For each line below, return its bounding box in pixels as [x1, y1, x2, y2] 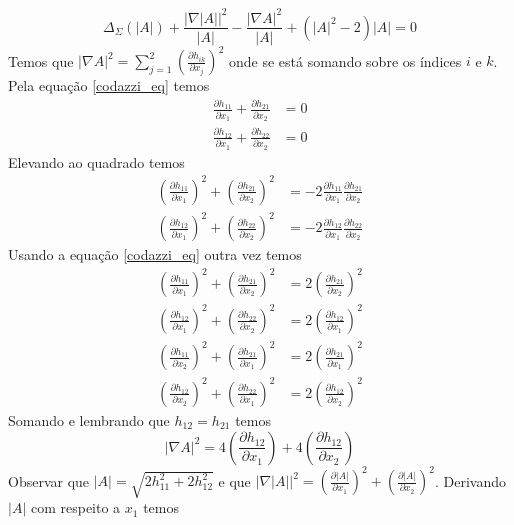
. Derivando [435, 470, 507, 491]
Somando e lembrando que [8, 409, 170, 430]
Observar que [8, 470, 90, 491]
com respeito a [30, 497, 121, 518]
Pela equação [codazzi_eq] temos [8, 75, 210, 96]
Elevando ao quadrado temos [8, 151, 185, 172]
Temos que [8, 50, 74, 71]
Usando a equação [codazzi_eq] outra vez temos [8, 244, 302, 265]
